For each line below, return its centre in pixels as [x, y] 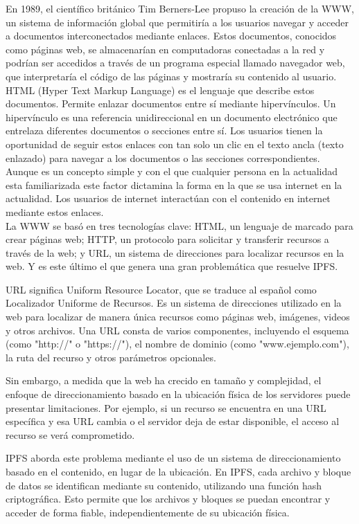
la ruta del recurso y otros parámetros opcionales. [111, 357]
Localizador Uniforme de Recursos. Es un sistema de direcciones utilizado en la [174, 303]
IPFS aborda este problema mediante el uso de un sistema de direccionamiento [173, 458]
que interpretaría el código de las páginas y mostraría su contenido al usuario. [171, 76]
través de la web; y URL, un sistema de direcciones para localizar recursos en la [175, 252]
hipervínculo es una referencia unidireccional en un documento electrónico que [172, 117]
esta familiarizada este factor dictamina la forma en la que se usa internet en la [174, 184]
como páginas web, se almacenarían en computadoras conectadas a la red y [165, 49]
